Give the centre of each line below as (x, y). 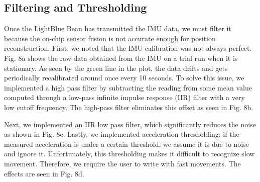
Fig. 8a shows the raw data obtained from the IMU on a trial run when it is (121, 58)
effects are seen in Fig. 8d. (44, 173)
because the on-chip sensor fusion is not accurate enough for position (110, 38)
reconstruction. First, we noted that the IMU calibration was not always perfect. (128, 48)
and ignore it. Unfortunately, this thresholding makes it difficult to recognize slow (129, 154)
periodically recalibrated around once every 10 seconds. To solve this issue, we (124, 78)
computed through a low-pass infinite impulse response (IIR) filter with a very (124, 97)
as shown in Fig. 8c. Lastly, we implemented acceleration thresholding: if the (122, 134)
